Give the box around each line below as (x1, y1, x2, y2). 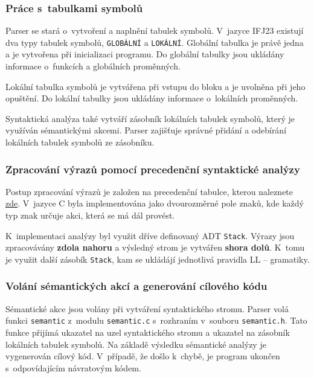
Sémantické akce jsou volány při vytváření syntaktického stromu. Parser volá (5, 302, 289, 315)
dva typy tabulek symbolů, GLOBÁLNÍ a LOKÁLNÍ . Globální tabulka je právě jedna (5, 36, 304, 48)
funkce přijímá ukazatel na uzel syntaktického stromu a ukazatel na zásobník (5, 326, 290, 338)
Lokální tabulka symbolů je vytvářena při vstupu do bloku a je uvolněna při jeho (5, 80, 306, 92)
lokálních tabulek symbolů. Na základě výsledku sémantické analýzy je (5, 338, 266, 350)
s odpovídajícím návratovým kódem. (5, 361, 141, 374)
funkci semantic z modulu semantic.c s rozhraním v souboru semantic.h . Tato (5, 314, 307, 327)
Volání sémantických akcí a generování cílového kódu (5, 278, 268, 293)
